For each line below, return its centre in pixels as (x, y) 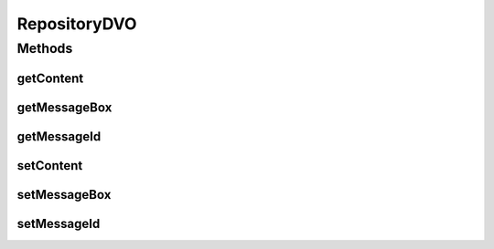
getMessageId (59, 136)
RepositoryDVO (77, 24)
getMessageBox (64, 107)
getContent (50, 78)
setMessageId (59, 223)
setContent (50, 166)
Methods (45, 48)
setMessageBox (64, 195)
